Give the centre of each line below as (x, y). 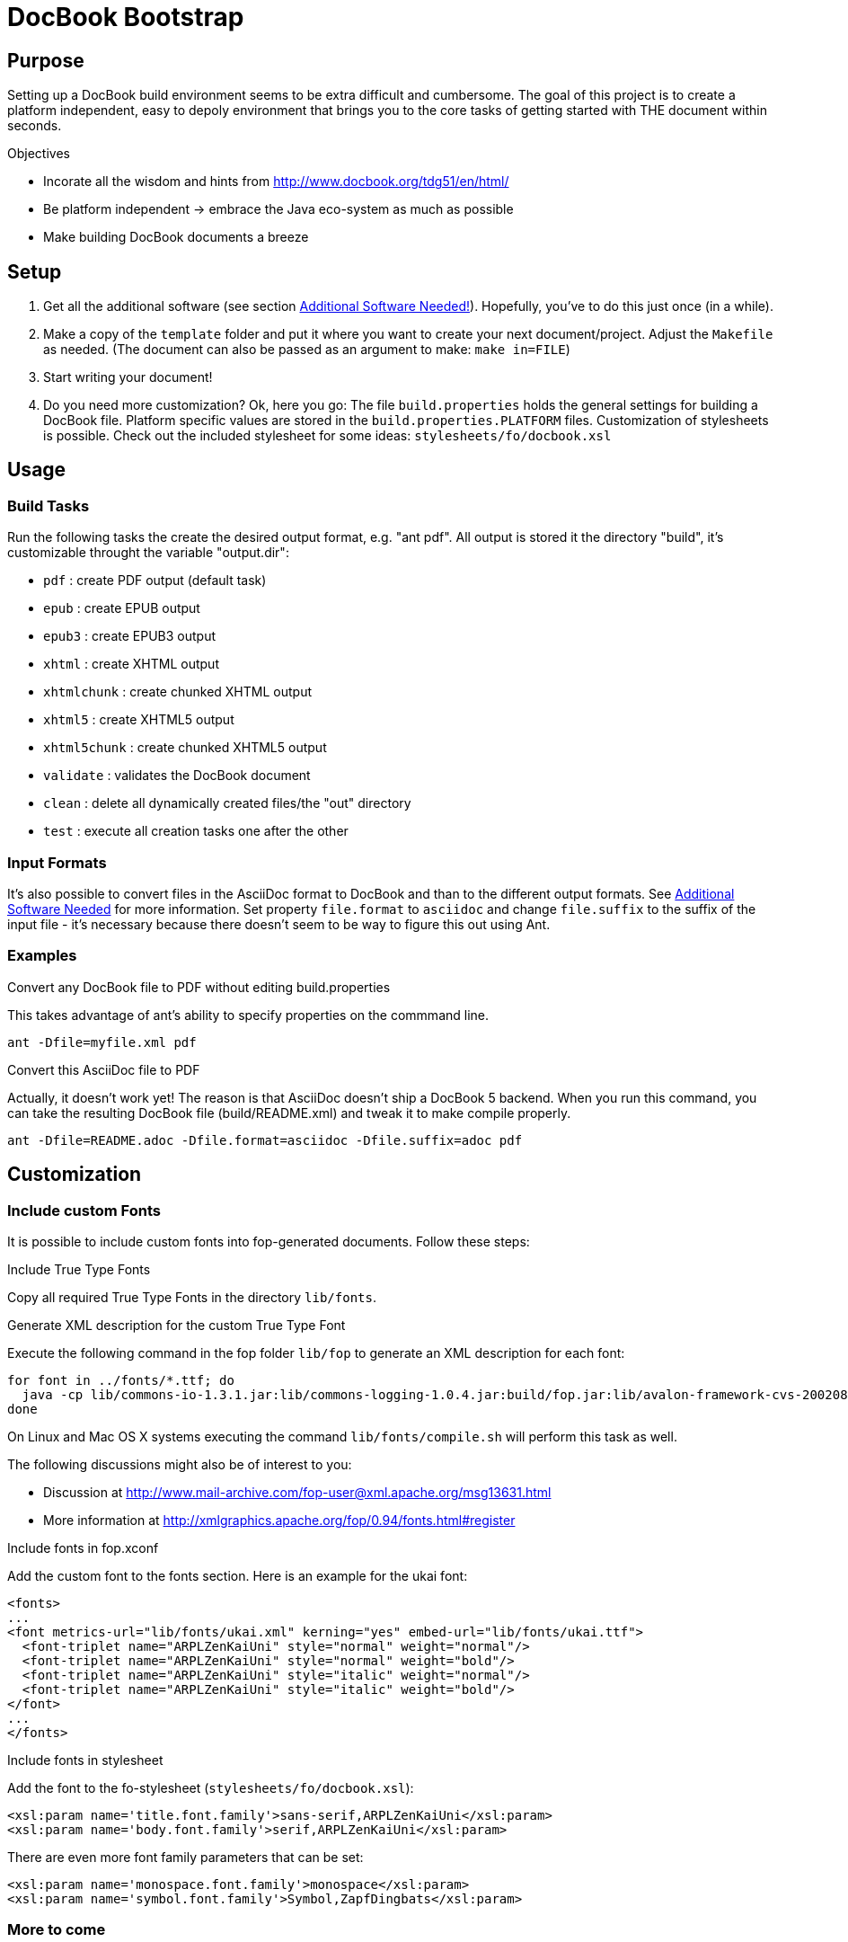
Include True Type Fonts (79, 1269)
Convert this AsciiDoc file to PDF (104, 1069)
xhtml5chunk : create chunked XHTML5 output (185, 748)
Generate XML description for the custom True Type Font (177, 1325)
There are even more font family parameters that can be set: (185, 1857)
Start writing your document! (128, 377)
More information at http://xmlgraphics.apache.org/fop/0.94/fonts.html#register (279, 1520)
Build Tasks (49, 505)
